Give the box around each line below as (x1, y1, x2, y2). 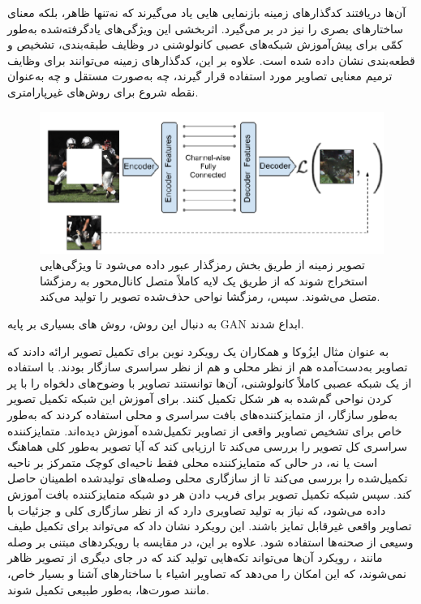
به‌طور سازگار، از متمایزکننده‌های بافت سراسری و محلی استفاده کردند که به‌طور (7, 405, 397, 422)
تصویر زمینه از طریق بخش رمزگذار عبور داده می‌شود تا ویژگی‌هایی (40, 256, 365, 273)
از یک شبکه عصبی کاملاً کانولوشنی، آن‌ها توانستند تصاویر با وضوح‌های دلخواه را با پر (7, 374, 412, 391)
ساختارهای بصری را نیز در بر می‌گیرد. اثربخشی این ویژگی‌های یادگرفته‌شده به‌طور (7, 19, 404, 36)
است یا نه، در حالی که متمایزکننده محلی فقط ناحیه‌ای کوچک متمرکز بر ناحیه (7, 453, 378, 470)
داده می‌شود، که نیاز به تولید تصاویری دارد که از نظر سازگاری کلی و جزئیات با (7, 501, 386, 518)
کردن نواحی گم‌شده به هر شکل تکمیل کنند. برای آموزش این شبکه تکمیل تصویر (7, 390, 393, 407)
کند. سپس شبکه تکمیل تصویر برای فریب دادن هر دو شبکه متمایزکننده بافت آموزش (7, 485, 412, 502)
